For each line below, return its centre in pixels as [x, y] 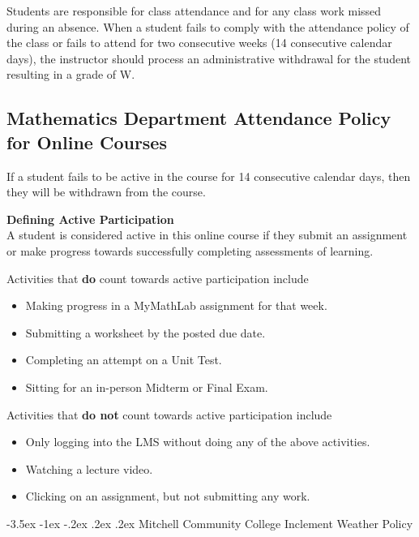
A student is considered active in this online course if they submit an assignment [207, 235]
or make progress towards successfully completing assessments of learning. [190, 250]
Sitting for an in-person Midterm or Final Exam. [147, 387]
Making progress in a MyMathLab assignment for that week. [176, 305]
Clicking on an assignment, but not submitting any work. [168, 496]
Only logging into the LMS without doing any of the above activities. [198, 442]
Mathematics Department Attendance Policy [199, 118]
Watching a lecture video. [89, 468]
